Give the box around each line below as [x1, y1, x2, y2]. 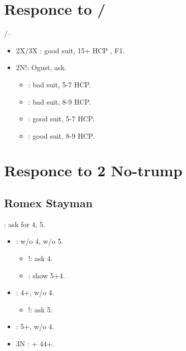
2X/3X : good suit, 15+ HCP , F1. [16, 45, 125, 55]
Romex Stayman [4, 195, 93, 211]
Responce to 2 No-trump [4, 160, 182, 181]
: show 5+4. [28, 270, 65, 280]
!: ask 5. [28, 304, 53, 314]
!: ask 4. [28, 253, 53, 264]
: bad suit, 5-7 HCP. [28, 79, 91, 89]
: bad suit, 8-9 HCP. [28, 96, 91, 107]
